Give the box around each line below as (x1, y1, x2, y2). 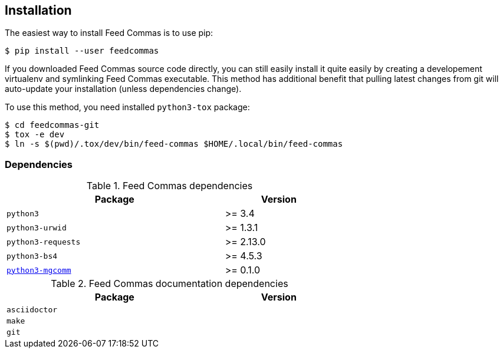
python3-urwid (6, 223, 67, 232)
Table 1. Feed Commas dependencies (86, 180, 253, 192)
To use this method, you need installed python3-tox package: (5, 102, 250, 113)
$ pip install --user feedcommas (5, 46, 159, 56)
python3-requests (6, 237, 81, 246)
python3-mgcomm (6, 265, 71, 275)
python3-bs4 (6, 251, 58, 260)
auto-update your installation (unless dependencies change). (5, 84, 242, 94)
